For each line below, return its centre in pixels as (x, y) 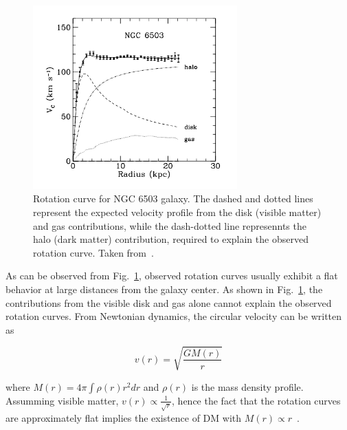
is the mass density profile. (247, 386)
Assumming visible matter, (62, 400)
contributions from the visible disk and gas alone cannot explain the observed (169, 302)
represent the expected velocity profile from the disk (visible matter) (177, 212)
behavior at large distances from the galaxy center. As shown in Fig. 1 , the (164, 289)
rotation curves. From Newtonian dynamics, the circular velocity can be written (174, 316)
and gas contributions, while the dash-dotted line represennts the (170, 225)
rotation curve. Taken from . (93, 252)
